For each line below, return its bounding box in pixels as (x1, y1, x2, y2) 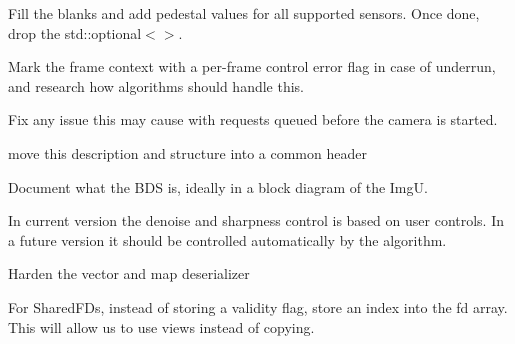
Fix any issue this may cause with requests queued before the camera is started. (8, 109, 498, 130)
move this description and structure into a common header (8, 142, 367, 163)
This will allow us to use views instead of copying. (8, 316, 315, 337)
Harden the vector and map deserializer (8, 263, 250, 284)
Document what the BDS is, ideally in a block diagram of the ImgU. (8, 176, 428, 197)
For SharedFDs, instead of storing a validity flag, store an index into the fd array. (8, 296, 508, 317)
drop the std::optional (8, 22, 142, 43)
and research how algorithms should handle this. (8, 75, 305, 96)
